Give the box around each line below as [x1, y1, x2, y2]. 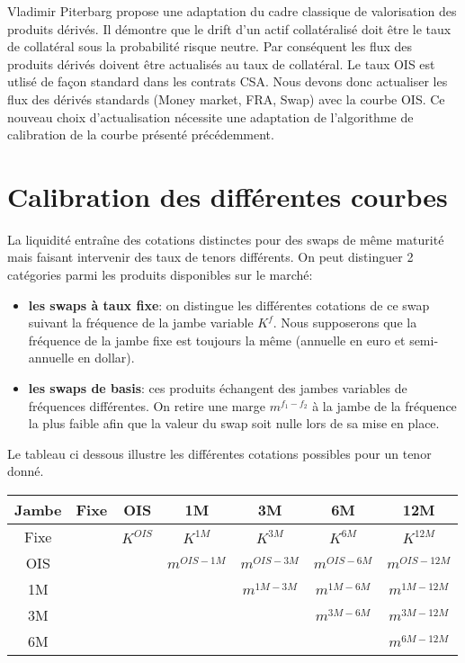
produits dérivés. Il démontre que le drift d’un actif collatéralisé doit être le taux [7, 19, 452, 38]
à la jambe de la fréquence [312, 396, 457, 415]
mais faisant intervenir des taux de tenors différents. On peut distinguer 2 [7, 247, 414, 266]
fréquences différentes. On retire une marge [28, 396, 266, 415]
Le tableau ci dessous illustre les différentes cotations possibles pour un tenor [7, 443, 432, 462]
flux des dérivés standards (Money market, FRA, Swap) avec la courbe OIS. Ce [7, 89, 445, 108]
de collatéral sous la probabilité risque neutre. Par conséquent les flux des [7, 37, 413, 56]
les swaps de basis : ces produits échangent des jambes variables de [28, 379, 407, 398]
